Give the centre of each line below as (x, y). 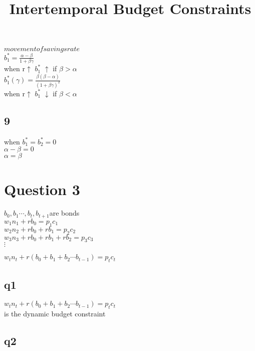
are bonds (64, 213)
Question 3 (42, 189)
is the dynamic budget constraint (55, 314)
